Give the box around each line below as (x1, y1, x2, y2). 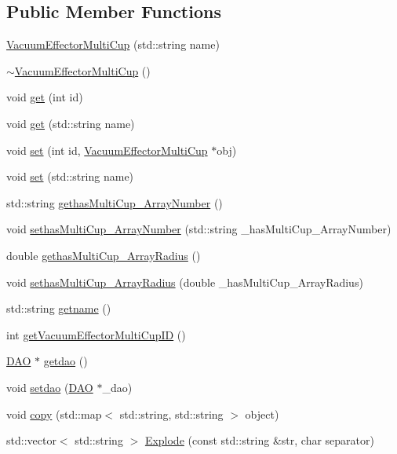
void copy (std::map (6, 405, 102, 422)
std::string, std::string (119, 405, 224, 422)
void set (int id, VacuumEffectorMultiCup (6, 141, 208, 158)
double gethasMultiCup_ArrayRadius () (6, 247, 201, 263)
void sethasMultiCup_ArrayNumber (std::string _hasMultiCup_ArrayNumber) (6, 221, 392, 237)
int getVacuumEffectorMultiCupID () (6, 326, 186, 342)
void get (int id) (6, 89, 83, 105)
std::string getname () (6, 300, 111, 317)
